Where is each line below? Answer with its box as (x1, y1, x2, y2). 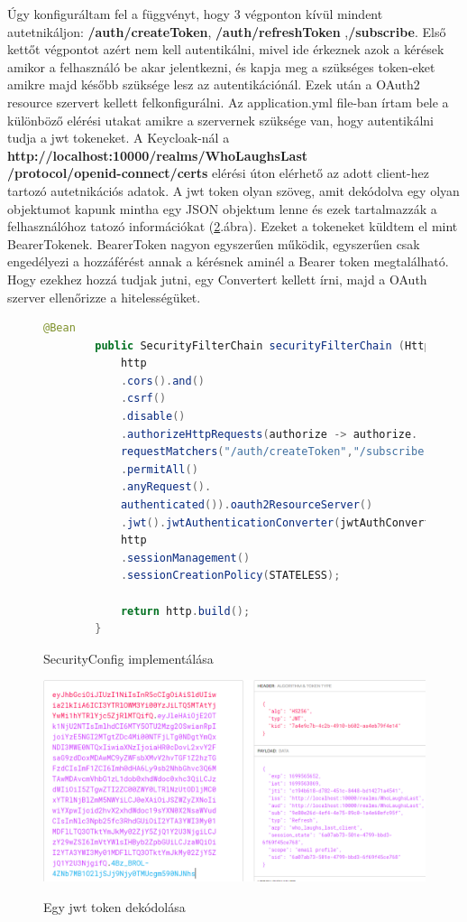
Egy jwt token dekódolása (43, 897, 186, 916)
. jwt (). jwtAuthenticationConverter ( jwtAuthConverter (120, 516, 444, 529)
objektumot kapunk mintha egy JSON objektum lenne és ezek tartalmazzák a (7, 199, 437, 218)
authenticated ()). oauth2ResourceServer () (120, 498, 373, 512)
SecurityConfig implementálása (43, 648, 214, 667)
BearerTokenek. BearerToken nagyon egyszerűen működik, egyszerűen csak (7, 234, 420, 253)
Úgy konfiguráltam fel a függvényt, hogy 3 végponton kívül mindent (7, 5, 383, 23)
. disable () (120, 410, 186, 424)
